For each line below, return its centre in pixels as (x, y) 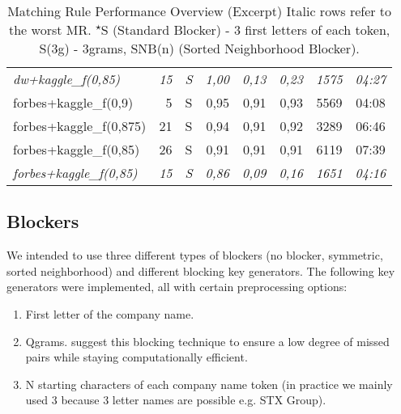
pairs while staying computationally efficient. (137, 357)
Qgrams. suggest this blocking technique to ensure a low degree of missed (207, 341)
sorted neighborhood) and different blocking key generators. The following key (201, 270)
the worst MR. (50, 30)
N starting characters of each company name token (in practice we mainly (209, 384)
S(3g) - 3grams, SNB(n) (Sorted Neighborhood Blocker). (199, 48)
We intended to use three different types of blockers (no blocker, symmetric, (195, 255)
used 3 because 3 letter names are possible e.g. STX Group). (176, 400)
